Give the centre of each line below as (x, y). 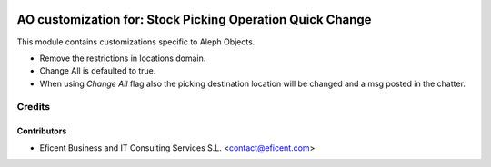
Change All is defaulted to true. (98, 71)
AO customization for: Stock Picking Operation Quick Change (194, 20)
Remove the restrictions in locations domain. (123, 58)
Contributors (42, 131)
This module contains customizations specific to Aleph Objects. (136, 42)
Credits (33, 107)
